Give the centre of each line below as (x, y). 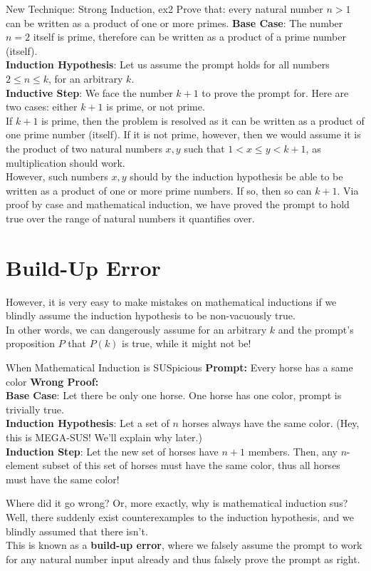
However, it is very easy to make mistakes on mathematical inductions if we (171, 301)
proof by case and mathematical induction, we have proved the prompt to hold (178, 204)
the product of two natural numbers (84, 148)
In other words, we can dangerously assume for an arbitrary (136, 329)
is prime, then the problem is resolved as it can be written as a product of (203, 120)
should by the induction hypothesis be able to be (236, 176)
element (23, 465)
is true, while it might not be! (187, 343)
